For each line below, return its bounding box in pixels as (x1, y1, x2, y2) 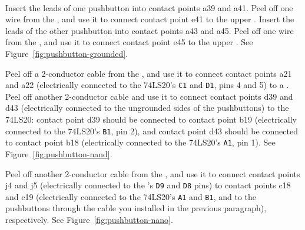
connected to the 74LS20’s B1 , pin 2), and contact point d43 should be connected (5, 124, 298, 137)
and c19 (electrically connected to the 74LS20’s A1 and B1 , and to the (5, 190, 257, 202)
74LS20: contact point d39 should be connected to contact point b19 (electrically (5, 113, 297, 125)
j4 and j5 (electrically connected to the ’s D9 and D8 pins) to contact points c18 (5, 179, 291, 191)
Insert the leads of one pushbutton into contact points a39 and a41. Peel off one (5, 1, 293, 13)
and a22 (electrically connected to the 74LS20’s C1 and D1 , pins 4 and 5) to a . (5, 79, 289, 91)
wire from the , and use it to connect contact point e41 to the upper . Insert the (5, 13, 294, 25)
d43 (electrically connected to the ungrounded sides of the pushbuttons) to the (5, 102, 289, 114)
